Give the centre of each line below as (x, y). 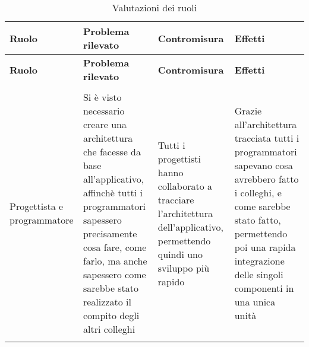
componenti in (264, 288)
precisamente (110, 233)
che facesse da (112, 152)
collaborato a (185, 186)
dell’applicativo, (191, 227)
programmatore (42, 220)
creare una (105, 124)
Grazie (248, 111)
